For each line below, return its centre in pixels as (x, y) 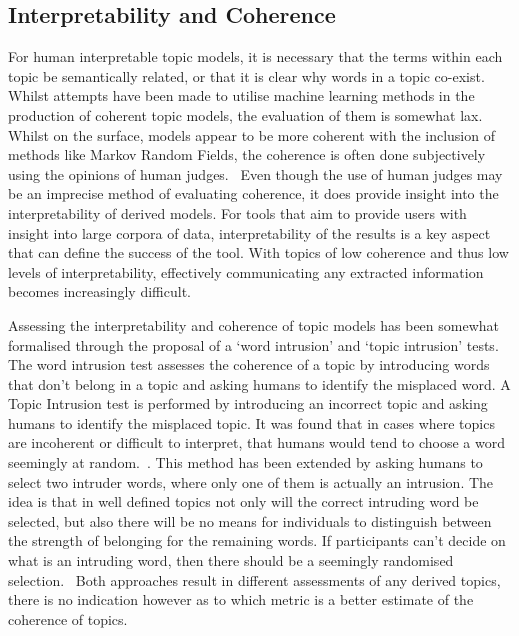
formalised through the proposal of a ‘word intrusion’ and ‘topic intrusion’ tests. (253, 344)
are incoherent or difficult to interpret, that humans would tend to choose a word (256, 442)
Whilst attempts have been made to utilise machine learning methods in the (241, 95)
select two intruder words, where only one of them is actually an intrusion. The (251, 481)
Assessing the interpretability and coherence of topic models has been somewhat (254, 324)
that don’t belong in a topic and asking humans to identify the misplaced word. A (259, 383)
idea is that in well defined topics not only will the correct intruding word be (243, 501)
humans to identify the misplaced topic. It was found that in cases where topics (251, 422)
